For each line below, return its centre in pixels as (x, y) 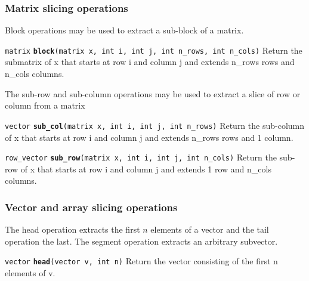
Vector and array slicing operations (91, 207)
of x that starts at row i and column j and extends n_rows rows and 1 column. (149, 137)
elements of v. (30, 273)
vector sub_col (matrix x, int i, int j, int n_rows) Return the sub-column (155, 125)
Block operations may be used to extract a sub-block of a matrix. (124, 30)
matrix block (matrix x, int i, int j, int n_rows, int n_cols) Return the (154, 50)
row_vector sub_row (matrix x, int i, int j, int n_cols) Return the (141, 157)
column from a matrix (45, 105)
